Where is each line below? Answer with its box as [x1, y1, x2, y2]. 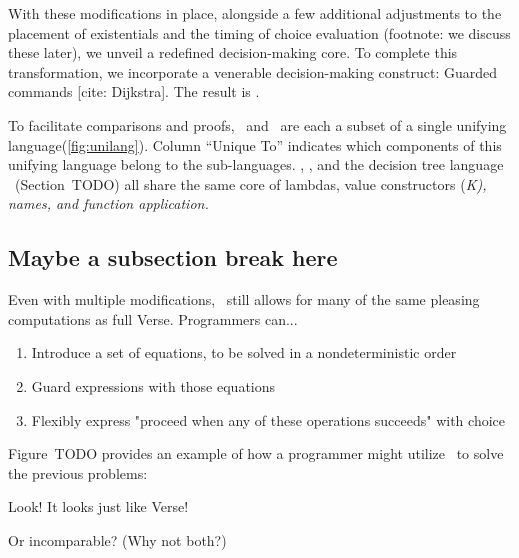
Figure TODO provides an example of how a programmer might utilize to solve [8, 443, 504, 464]
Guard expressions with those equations [31, 375, 276, 396]
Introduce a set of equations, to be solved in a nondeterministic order [31, 342, 457, 363]
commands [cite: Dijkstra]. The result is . [8, 81, 260, 102]
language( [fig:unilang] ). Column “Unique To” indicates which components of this [8, 134, 502, 155]
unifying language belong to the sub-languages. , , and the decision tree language [8, 154, 504, 175]
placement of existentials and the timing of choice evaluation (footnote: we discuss [8, 22, 511, 43]
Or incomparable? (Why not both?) [8, 529, 227, 550]
